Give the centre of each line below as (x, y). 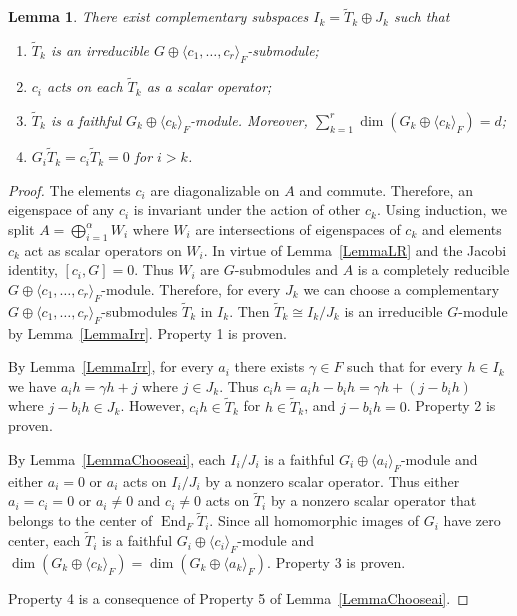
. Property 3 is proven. (336, 561)
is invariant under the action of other (247, 209)
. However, (152, 405)
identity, (33, 269)
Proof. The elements (69, 189)
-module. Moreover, (249, 119)
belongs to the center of (80, 520)
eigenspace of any (61, 209)
